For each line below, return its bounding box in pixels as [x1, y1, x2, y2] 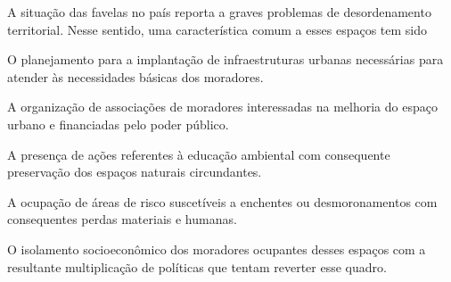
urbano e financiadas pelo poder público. [7, 114, 229, 133]
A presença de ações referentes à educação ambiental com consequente [7, 145, 390, 163]
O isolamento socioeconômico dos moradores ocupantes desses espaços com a [7, 239, 426, 258]
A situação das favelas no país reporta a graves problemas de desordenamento [7, 3, 431, 21]
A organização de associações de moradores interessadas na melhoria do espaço [7, 97, 438, 116]
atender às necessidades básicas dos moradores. [7, 67, 264, 86]
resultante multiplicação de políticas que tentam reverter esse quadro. [7, 257, 387, 276]
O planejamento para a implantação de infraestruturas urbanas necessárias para [7, 50, 444, 69]
